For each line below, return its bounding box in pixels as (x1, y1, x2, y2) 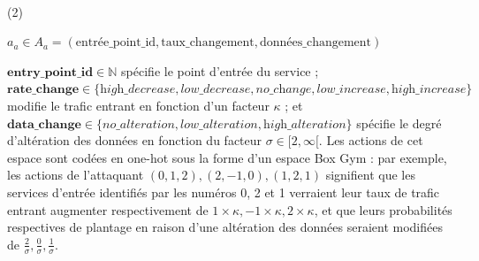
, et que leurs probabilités (314, 200, 452, 219)
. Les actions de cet (318, 131, 423, 150)
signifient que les (325, 165, 415, 184)
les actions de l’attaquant (7, 165, 144, 184)
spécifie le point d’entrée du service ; (121, 61, 319, 80)
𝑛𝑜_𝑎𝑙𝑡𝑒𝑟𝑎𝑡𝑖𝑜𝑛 (102, 118, 175, 131)
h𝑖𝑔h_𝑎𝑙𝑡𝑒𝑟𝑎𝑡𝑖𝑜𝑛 (262, 118, 346, 131)
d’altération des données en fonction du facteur (7, 131, 262, 150)
